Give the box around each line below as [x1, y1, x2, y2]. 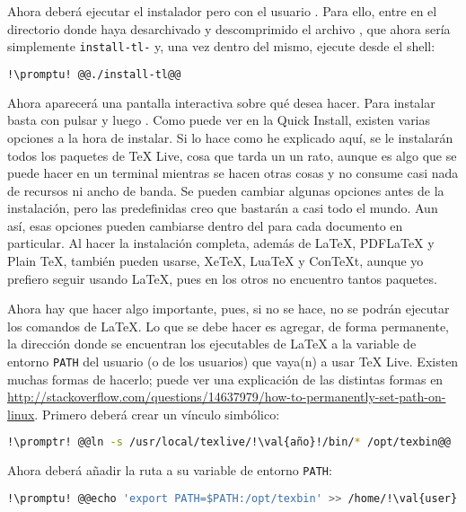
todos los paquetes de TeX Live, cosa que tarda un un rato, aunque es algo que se [7, 146, 457, 164]
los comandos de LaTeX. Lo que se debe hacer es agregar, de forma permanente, [7, 316, 449, 335]
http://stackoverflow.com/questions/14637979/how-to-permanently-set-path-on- [7, 387, 446, 406]
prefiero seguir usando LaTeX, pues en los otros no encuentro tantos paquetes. [7, 269, 437, 287]
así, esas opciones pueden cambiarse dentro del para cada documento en [7, 216, 403, 234]
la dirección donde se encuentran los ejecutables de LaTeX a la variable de [7, 334, 417, 353]
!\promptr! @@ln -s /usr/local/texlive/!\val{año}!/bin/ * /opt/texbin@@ [7, 436, 451, 449]
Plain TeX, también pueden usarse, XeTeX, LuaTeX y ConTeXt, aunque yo [7, 252, 424, 270]
